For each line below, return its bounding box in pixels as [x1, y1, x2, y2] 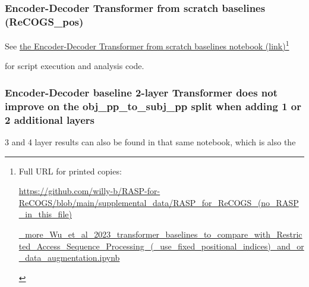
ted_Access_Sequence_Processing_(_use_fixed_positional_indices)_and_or [18, 239, 304, 252]
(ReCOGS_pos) [5, 14, 84, 29]
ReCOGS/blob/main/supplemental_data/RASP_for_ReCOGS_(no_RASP [18, 196, 299, 208]
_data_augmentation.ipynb [18, 251, 120, 264]
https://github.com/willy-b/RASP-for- [18, 185, 160, 197]
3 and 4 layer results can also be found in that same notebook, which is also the [5, 136, 296, 148]
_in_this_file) [18, 208, 72, 220]
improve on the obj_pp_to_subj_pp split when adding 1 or [5, 98, 301, 113]
